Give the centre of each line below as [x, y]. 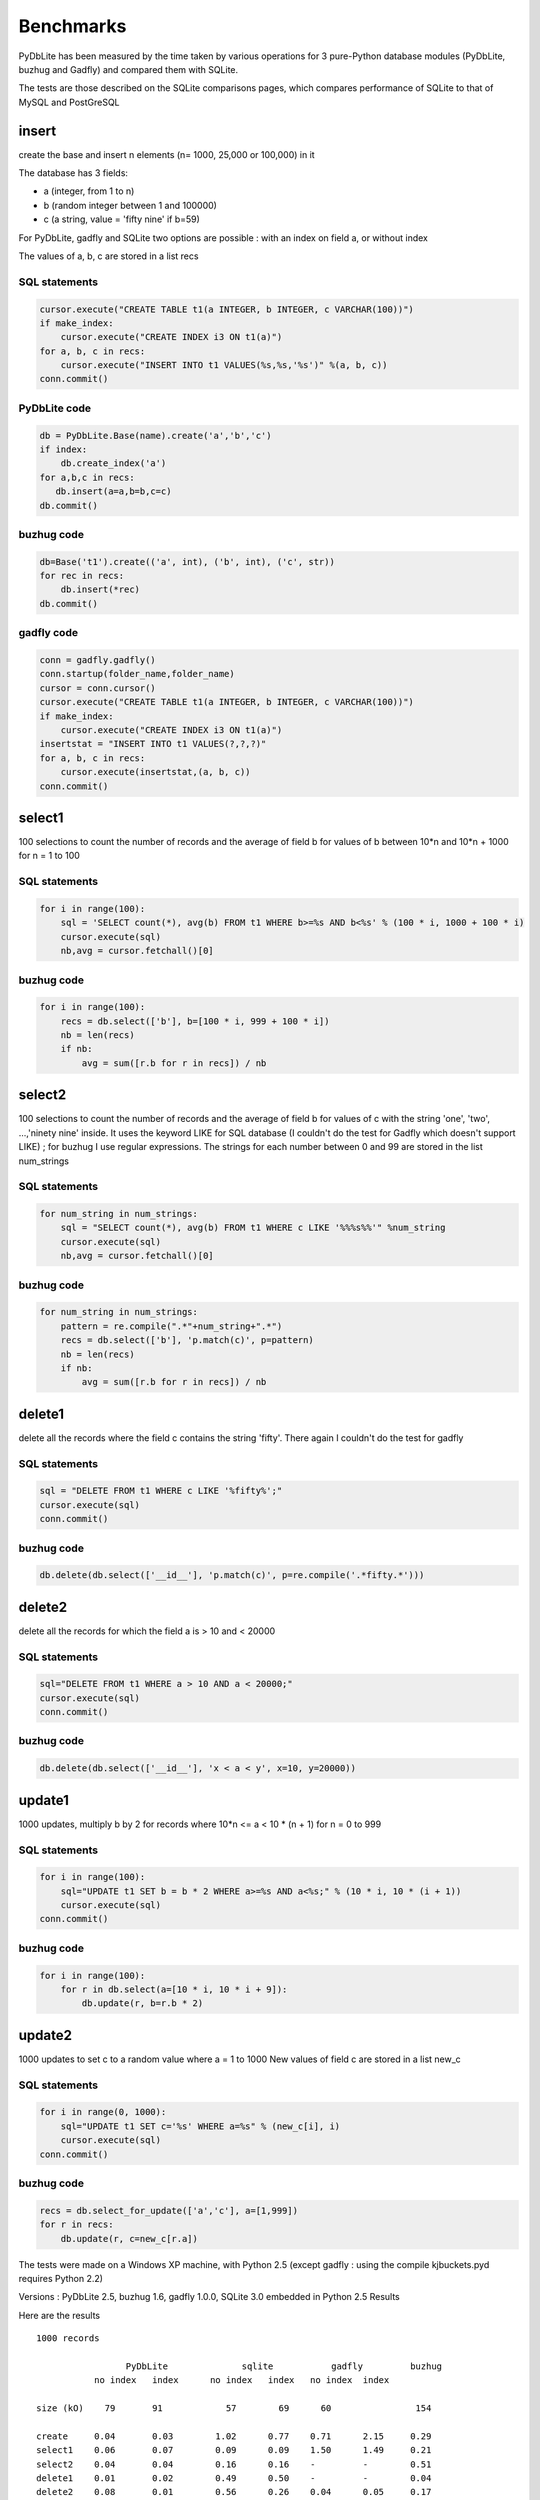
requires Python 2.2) [61, 2278]
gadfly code [48, 633]
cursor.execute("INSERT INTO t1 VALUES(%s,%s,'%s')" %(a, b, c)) [224, 365]
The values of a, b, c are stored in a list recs [108, 256]
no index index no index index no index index [241, 2380]
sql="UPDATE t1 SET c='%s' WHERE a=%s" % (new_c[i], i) [200, 2126]
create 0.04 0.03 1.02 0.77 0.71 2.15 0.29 [234, 2436]
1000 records [68, 2338]
